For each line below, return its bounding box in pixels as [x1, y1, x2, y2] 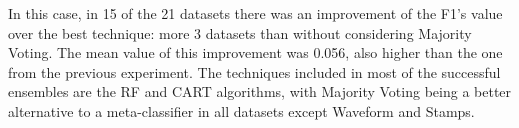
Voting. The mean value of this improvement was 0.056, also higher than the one [8, 42, 503, 63]
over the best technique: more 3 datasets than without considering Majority [8, 22, 472, 43]
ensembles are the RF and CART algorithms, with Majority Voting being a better [8, 81, 512, 102]
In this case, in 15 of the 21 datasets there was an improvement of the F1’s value [8, 3, 503, 23]
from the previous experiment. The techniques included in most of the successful [8, 61, 501, 82]
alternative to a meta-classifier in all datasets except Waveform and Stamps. [8, 100, 475, 121]
